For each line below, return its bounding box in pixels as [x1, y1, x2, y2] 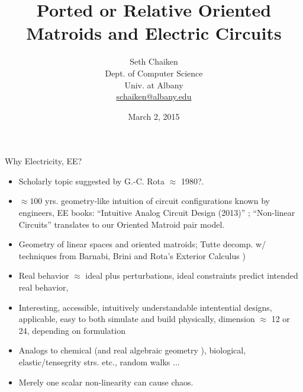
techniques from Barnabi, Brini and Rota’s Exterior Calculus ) [18, 249, 246, 262]
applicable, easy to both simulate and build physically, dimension [18, 313, 255, 325]
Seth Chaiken [130, 55, 178, 68]
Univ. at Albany [124, 78, 183, 91]
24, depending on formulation [18, 324, 125, 336]
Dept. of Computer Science [105, 66, 203, 79]
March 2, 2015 [128, 110, 180, 122]
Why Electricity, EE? [5, 155, 82, 167]
